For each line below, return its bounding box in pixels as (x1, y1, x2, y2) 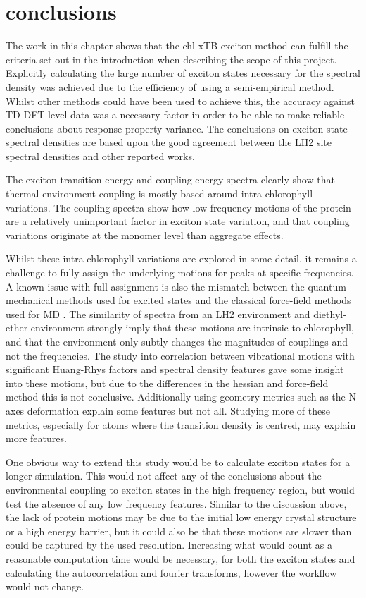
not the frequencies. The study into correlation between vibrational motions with (6, 348, 355, 362)
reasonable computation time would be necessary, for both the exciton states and (6, 551, 355, 566)
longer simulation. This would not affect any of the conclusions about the (6, 468, 322, 483)
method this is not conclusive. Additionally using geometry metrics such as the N (6, 389, 356, 404)
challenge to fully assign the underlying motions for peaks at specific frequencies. (6, 265, 354, 280)
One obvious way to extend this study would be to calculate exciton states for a (6, 454, 351, 469)
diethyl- (313, 306, 346, 321)
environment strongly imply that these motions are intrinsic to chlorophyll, (30, 320, 354, 335)
